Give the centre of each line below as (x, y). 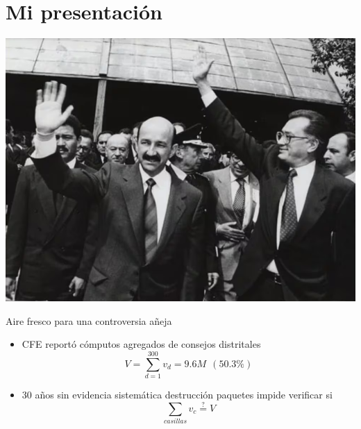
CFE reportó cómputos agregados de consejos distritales (141, 344)
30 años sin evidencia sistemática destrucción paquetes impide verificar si (177, 394)
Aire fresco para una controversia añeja (89, 320)
